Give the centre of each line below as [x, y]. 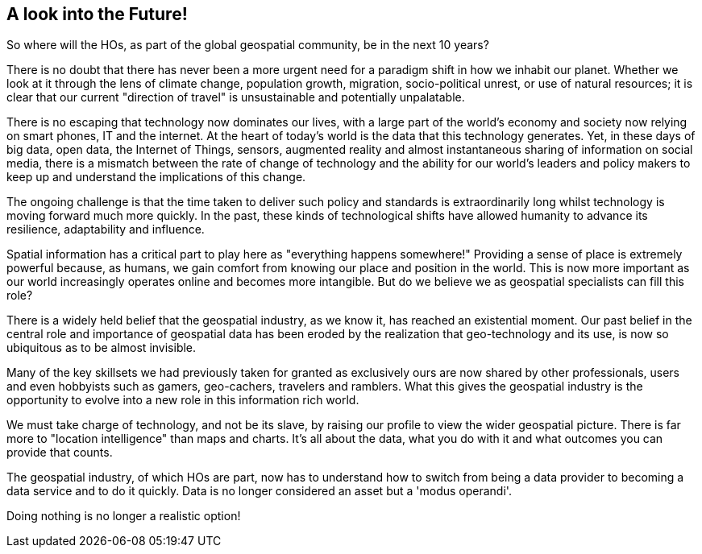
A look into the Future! [97, 14]
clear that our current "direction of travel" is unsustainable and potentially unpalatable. [236, 97]
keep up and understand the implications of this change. [156, 177]
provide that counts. [60, 453]
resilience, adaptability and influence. [106, 229]
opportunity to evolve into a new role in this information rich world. [183, 400]
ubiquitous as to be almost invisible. [102, 348]
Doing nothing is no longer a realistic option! [124, 516]
